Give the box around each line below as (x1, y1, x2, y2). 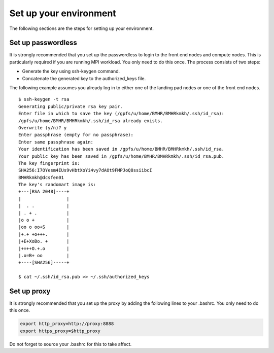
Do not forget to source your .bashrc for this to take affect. (9, 341, 132, 347)
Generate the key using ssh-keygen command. (22, 68, 120, 75)
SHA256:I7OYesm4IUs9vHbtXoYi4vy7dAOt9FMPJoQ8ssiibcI (18, 167, 152, 173)
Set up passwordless (9, 39, 77, 47)
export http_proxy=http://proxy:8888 (20, 321, 114, 327)
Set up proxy (9, 287, 51, 295)
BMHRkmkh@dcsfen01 (18, 174, 64, 180)
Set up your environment (9, 8, 116, 19)
